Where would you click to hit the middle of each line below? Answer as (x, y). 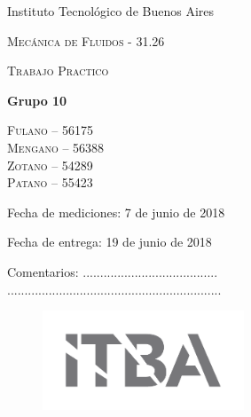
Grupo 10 (37, 100)
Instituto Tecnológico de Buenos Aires (111, 11)
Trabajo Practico (58, 71)
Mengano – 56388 (56, 147)
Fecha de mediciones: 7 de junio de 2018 (116, 212)
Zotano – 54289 (50, 165)
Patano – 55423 (50, 182)
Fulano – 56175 (50, 130)
